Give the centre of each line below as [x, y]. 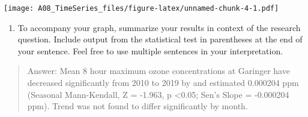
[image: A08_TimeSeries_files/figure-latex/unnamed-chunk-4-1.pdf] [141, 8]
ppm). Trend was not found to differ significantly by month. [137, 106]
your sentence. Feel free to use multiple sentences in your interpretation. [150, 50]
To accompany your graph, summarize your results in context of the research [159, 27]
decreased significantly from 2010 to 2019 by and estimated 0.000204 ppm [163, 83]
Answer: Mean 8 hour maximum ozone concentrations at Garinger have [159, 71]
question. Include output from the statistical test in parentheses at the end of [160, 39]
